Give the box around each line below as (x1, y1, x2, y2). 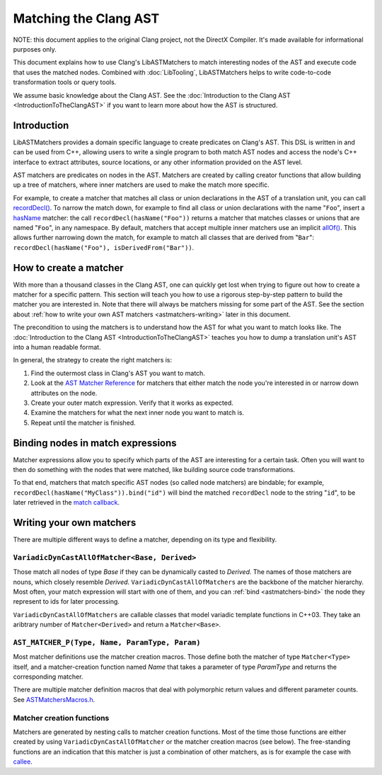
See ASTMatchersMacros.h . (13, 695, 95, 704)
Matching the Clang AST (13, 11, 160, 26)
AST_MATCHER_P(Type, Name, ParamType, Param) (13, 638, 201, 647)
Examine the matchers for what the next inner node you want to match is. (30, 408, 244, 417)
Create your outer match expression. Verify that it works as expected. (30, 398, 233, 407)
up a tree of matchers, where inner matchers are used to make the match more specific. (13, 180, 270, 189)
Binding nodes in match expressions (13, 437, 177, 449)
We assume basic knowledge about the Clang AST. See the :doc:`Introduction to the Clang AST (13, 91, 291, 99)
